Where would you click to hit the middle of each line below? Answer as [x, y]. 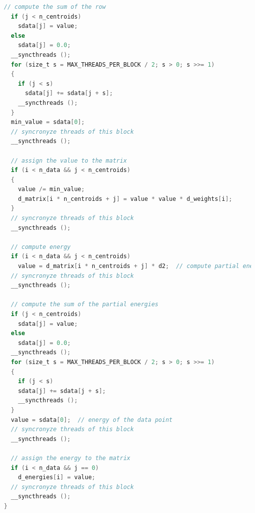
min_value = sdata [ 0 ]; [48, 122]
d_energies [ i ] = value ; [57, 477]
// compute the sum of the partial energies [85, 305]
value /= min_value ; [51, 189]
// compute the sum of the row [55, 7]
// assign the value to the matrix [69, 160]
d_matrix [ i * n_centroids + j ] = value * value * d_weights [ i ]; [125, 199]
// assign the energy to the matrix [71, 458]
